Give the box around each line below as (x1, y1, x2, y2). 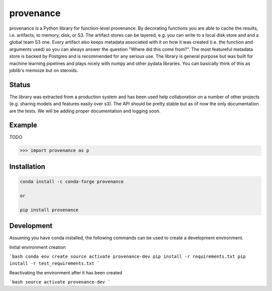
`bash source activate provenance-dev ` (9, 279, 111, 285)
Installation (9, 162, 45, 171)
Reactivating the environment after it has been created (9, 269, 122, 275)
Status (9, 81, 31, 89)
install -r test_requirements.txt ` (9, 261, 100, 266)
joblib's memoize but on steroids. (9, 67, 78, 73)
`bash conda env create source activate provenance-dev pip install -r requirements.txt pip (9, 253, 246, 259)
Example (9, 121, 37, 129)
